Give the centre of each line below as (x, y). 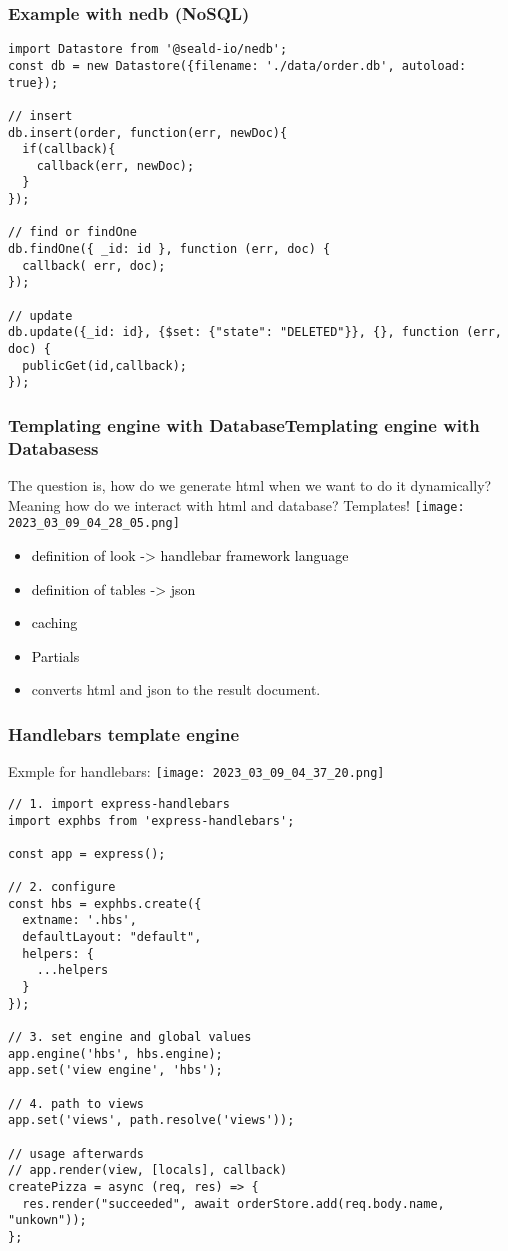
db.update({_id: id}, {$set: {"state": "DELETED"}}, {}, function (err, (255, 332)
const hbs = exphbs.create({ (105, 903)
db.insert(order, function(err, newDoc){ (148, 132)
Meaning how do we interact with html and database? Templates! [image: (236, 504)
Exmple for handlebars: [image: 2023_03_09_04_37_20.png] (196, 771)
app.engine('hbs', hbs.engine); (115, 1053)
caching (54, 622)
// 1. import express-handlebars (119, 803)
